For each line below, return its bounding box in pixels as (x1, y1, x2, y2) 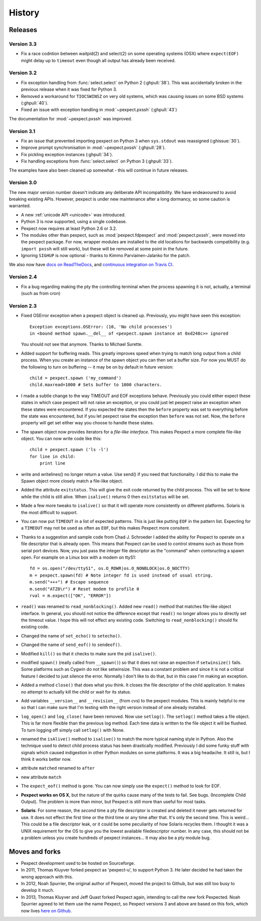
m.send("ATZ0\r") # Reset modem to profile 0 (29, 586, 140, 592)
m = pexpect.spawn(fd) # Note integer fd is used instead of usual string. (29, 572, 213, 578)
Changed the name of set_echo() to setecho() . (21, 633, 122, 639)
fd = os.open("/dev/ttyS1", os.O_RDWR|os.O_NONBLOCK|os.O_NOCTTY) (29, 566, 190, 571)
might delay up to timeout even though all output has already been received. (21, 57, 176, 63)
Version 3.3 (9, 40, 37, 47)
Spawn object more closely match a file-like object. (21, 478, 123, 484)
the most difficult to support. (21, 509, 78, 515)
